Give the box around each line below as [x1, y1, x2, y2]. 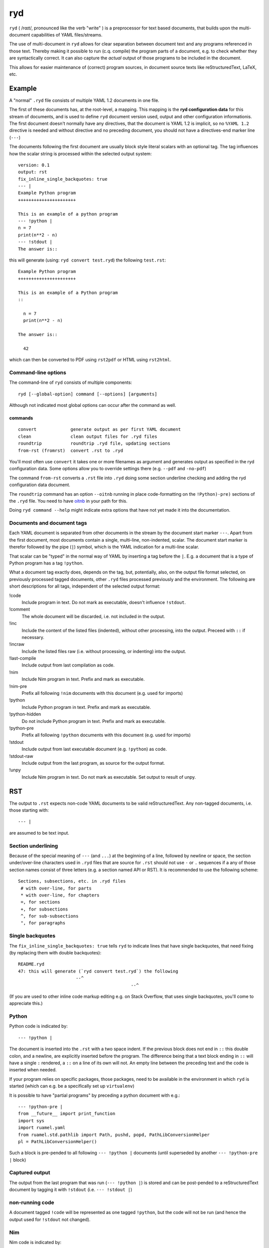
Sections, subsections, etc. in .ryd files [18, 879, 126, 884]
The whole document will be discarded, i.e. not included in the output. [21, 613, 165, 619]
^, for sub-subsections [20, 914, 79, 919]
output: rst [18, 169, 47, 175]
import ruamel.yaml [18, 1125, 66, 1131]
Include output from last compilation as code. [21, 662, 115, 668]
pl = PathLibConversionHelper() [18, 1139, 97, 1144]
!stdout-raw [9, 753, 33, 759]
